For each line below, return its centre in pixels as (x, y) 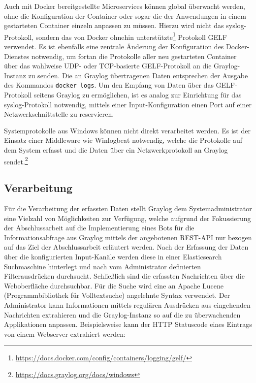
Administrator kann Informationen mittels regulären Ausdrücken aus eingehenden (127, 305)
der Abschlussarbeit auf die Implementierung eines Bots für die (99, 228)
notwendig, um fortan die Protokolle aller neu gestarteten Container (134, 56)
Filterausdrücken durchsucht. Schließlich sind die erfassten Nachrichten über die (124, 276)
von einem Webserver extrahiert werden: (65, 334)
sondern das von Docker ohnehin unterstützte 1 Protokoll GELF (131, 36)
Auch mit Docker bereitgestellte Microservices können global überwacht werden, (125, 6)
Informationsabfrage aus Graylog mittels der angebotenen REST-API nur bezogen (128, 237)
